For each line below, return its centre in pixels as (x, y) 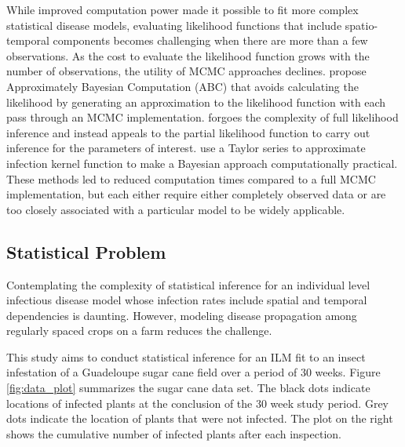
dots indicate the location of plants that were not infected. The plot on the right (200, 418)
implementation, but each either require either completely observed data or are (196, 194)
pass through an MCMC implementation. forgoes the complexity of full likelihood (202, 117)
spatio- (361, 25)
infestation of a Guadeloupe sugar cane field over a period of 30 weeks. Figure (193, 372)
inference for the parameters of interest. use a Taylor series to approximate (186, 148)
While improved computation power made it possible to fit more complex (182, 9)
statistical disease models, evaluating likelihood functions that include (174, 25)
